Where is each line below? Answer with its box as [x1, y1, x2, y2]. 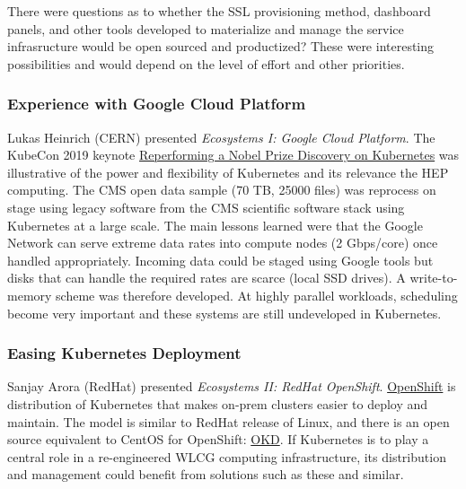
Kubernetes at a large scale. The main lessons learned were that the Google [7, 215, 423, 234]
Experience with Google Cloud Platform [7, 92, 306, 115]
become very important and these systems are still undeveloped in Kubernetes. [7, 303, 442, 322]
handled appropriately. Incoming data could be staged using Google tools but [7, 250, 434, 269]
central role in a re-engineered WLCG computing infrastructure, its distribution [7, 447, 446, 466]
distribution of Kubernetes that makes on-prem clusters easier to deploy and [7, 394, 428, 413]
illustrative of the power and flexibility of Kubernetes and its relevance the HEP [7, 162, 449, 181]
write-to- [409, 268, 458, 287]
